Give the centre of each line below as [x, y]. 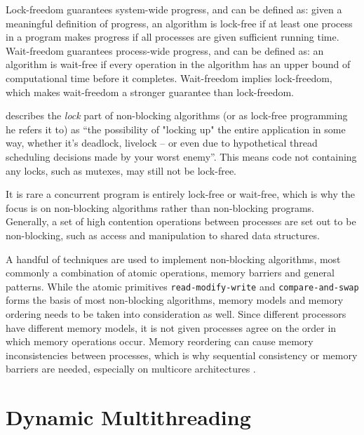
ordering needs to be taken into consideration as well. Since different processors [176, 313]
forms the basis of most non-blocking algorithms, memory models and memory [175, 300]
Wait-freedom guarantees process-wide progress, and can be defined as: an [165, 50]
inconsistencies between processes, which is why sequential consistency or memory [182, 355]
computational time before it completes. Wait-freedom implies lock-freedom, [169, 78]
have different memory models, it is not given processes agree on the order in [171, 327]
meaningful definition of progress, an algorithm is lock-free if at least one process [179, 23]
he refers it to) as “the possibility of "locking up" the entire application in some [176, 129]
